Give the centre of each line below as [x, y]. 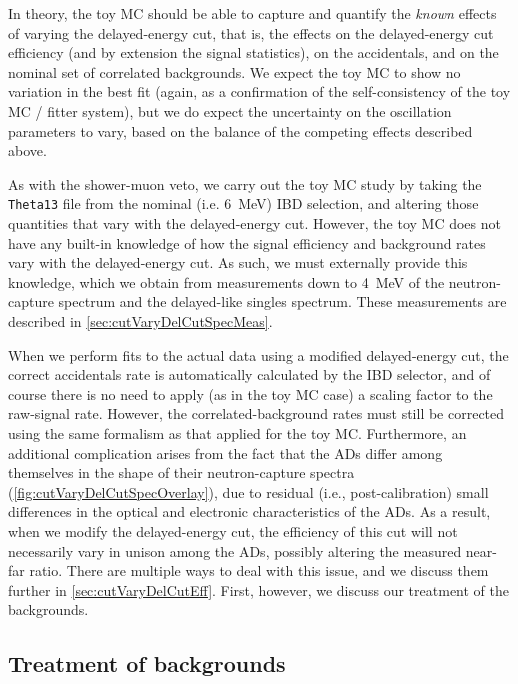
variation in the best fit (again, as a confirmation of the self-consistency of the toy [259, 91]
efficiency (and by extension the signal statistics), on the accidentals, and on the [253, 52]
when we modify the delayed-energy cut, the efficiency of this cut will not [233, 530]
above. [27, 150]
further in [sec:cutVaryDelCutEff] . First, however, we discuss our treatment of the [258, 589]
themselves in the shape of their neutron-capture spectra [181, 472]
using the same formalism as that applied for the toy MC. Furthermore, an [237, 432]
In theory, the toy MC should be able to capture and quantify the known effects [252, 13]
